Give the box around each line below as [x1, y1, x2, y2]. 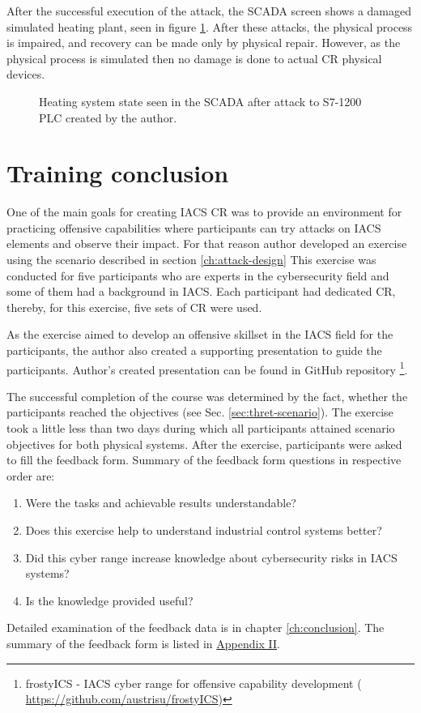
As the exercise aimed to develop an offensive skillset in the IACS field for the [6, 326, 393, 343]
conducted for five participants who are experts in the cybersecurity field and [6, 267, 389, 284]
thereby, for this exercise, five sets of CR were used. [6, 298, 262, 315]
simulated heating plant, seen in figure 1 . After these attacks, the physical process [6, 18, 413, 35]
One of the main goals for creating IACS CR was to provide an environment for [6, 203, 402, 220]
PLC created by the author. [39, 109, 177, 126]
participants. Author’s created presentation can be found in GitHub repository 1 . [6, 358, 408, 378]
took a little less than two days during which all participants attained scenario [6, 420, 395, 437]
